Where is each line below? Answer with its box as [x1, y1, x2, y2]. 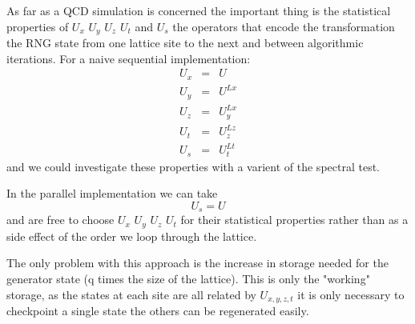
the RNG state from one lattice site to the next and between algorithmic [6, 34, 364, 51]
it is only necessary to [297, 286, 405, 302]
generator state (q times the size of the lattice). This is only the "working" [6, 270, 370, 286]
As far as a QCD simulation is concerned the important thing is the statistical [6, 2, 391, 18]
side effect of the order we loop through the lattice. [6, 227, 257, 244]
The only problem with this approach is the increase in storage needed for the [6, 254, 389, 271]
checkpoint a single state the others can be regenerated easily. [6, 302, 309, 318]
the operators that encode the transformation [172, 18, 395, 34]
